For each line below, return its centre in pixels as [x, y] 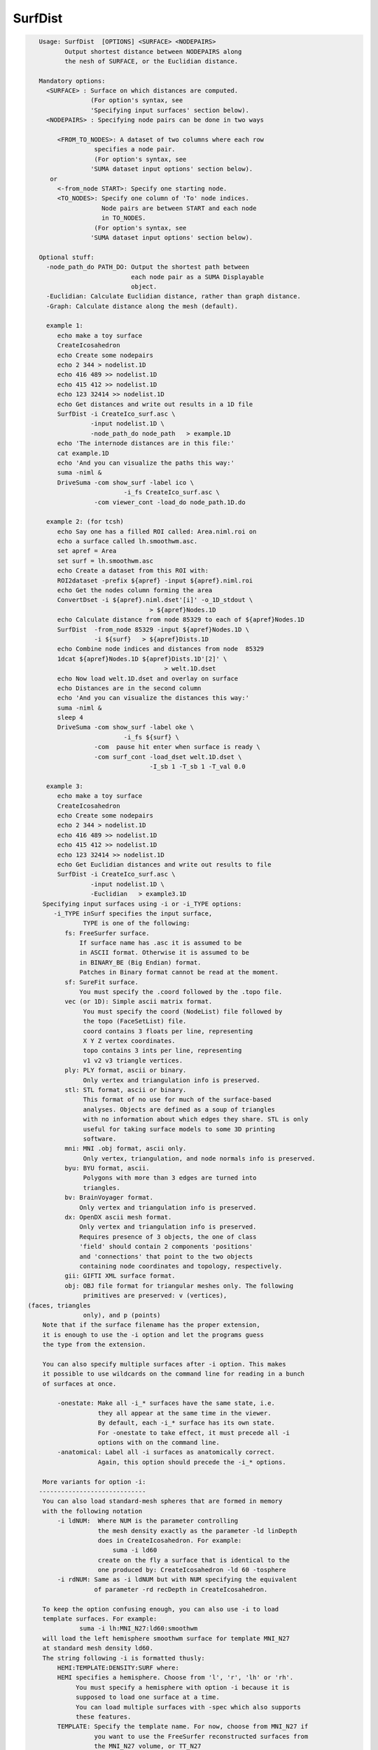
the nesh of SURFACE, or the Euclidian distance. [151, 61]
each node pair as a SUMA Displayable [197, 277]
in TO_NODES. [124, 218]
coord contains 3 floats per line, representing [168, 1031]
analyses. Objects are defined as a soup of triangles [179, 1109]
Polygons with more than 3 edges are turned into [170, 1178]
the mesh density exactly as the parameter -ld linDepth [197, 1531]
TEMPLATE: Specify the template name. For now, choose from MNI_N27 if [183, 1727]
